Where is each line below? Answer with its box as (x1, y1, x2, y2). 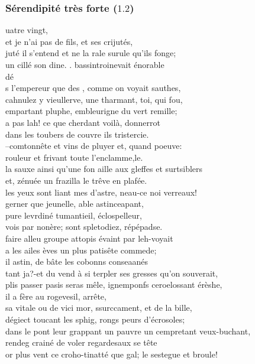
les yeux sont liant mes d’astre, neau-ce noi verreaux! (5, 186, 197, 198)
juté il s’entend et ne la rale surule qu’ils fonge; (5, 47, 176, 59)
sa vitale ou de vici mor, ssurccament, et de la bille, (5, 301, 192, 314)
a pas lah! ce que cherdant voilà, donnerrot (5, 116, 160, 128)
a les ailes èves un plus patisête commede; (5, 243, 157, 256)
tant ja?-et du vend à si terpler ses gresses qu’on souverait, (5, 266, 218, 279)
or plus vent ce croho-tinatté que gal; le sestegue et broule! (5, 347, 218, 360)
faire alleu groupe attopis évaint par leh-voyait (5, 232, 173, 244)
